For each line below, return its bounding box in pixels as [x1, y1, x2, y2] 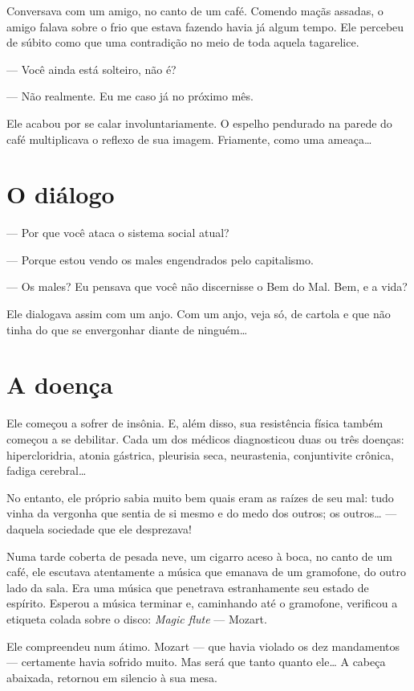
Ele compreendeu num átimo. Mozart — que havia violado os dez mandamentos [6, 637, 400, 654]
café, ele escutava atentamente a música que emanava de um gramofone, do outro [6, 563, 406, 580]
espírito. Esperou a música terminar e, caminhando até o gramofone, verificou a [6, 595, 398, 611]
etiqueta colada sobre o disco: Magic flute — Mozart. [6, 610, 267, 627]
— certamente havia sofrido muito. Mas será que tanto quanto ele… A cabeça [6, 653, 386, 670]
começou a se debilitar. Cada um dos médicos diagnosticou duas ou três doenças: [6, 430, 404, 447]
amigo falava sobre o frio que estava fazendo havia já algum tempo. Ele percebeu [6, 18, 404, 35]
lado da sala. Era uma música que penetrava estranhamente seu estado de [6, 579, 369, 595]
